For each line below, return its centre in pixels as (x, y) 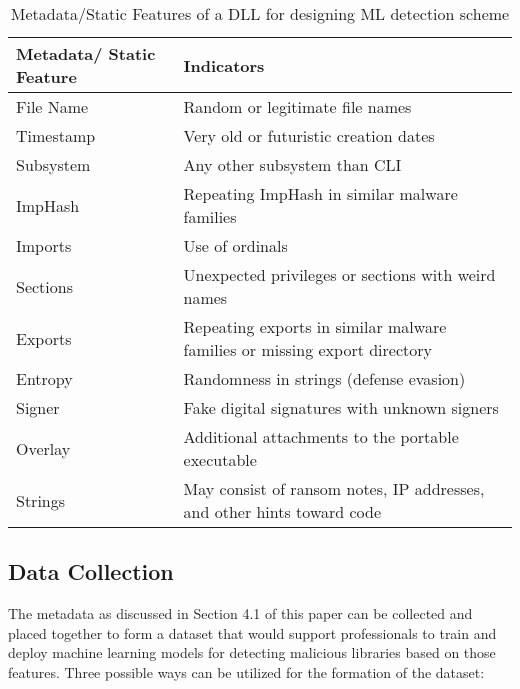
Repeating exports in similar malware (315, 326)
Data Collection (91, 571)
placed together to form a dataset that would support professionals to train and (252, 632)
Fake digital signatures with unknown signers (341, 407)
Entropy (44, 378)
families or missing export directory (307, 349)
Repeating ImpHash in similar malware (320, 193)
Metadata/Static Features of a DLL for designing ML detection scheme (260, 13)
